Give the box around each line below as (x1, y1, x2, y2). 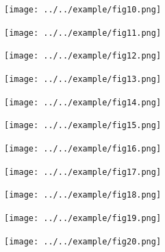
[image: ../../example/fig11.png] (4, 28, 162, 38)
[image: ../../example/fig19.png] (4, 213, 162, 223)
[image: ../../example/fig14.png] (4, 97, 162, 107)
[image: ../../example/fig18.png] (4, 190, 162, 200)
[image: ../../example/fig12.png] (4, 51, 162, 61)
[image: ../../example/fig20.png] (4, 236, 162, 246)
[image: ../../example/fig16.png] (4, 143, 162, 154)
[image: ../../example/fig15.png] (4, 120, 162, 131)
